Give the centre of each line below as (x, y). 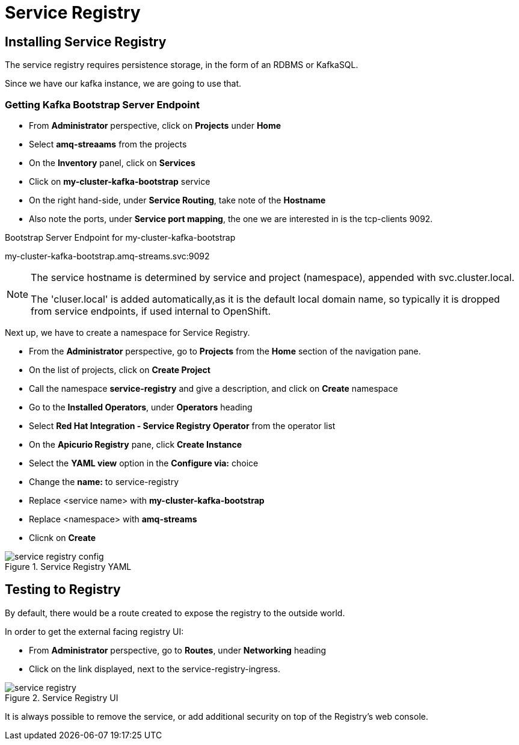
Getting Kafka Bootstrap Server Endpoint (102, 104)
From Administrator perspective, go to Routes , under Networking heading (178, 650)
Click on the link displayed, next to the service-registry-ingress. (155, 669)
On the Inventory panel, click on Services (112, 162)
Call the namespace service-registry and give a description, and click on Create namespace (213, 388)
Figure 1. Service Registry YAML (68, 566)
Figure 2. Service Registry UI (62, 697)
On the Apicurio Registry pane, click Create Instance (136, 444)
